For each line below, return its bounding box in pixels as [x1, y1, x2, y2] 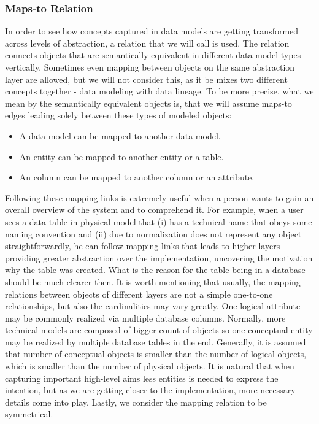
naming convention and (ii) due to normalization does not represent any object [5, 227, 302, 240]
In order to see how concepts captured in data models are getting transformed [5, 25, 299, 37]
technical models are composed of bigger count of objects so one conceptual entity [5, 323, 313, 336]
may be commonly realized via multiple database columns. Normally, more [5, 311, 286, 324]
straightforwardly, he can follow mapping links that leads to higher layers [5, 239, 280, 252]
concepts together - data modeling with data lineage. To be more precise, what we [5, 85, 314, 98]
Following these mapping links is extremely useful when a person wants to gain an [5, 191, 314, 204]
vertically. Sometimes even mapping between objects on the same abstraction [5, 61, 295, 73]
